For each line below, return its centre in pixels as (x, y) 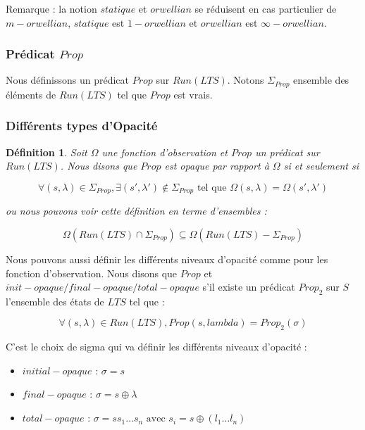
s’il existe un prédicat (249, 287)
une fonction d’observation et (165, 152)
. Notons (246, 80)
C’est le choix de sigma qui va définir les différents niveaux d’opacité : (156, 347)
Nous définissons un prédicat (67, 80)
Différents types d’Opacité (82, 126)
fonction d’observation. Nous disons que (92, 273)
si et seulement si (321, 166)
